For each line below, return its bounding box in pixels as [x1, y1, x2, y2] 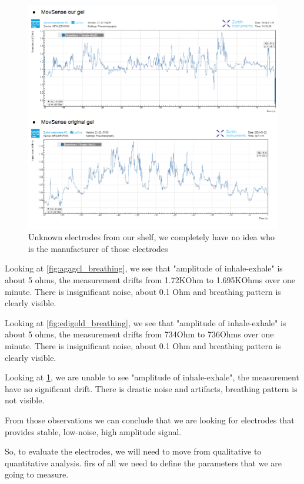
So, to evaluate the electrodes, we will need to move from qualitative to [5, 445, 262, 458]
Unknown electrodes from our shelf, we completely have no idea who [28, 231, 275, 243]
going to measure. [5, 468, 69, 480]
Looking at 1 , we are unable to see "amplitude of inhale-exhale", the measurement [5, 371, 299, 383]
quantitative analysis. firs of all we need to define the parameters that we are [5, 456, 282, 469]
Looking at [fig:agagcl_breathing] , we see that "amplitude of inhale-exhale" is [5, 262, 283, 274]
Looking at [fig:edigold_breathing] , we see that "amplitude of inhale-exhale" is [5, 316, 286, 329]
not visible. [5, 394, 45, 406]
